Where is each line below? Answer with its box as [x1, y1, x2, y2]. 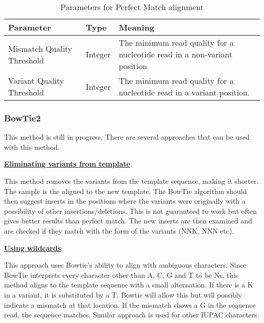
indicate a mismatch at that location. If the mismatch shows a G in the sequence [4, 299, 256, 310]
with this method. [4, 141, 60, 152]
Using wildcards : [4, 242, 63, 253]
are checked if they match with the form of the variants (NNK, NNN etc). [4, 225, 234, 236]
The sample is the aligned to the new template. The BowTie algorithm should [4, 185, 247, 196]
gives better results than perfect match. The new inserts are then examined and [4, 215, 252, 226]
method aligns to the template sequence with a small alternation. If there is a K [4, 279, 253, 290]
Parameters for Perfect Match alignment [60, 1, 204, 13]
